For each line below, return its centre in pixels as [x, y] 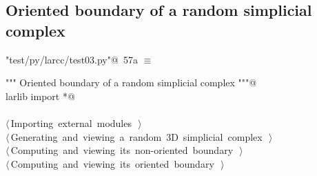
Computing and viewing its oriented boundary [112, 163]
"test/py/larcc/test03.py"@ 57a [72, 59]
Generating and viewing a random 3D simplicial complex [136, 136]
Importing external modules [71, 123]
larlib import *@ [40, 96]
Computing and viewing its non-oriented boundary [122, 150]
